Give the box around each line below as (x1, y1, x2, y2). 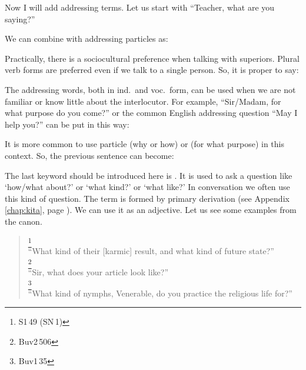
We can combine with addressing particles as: (5, 32, 168, 45)
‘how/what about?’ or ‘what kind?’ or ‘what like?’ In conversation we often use (5, 181, 290, 193)
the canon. (5, 215, 42, 227)
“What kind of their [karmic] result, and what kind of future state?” (28, 244, 274, 256)
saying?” (5, 12, 35, 25)
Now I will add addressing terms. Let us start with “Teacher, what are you (5, 1, 275, 13)
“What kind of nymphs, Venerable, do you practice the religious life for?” (28, 286, 292, 299)
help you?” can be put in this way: (5, 118, 129, 130)
